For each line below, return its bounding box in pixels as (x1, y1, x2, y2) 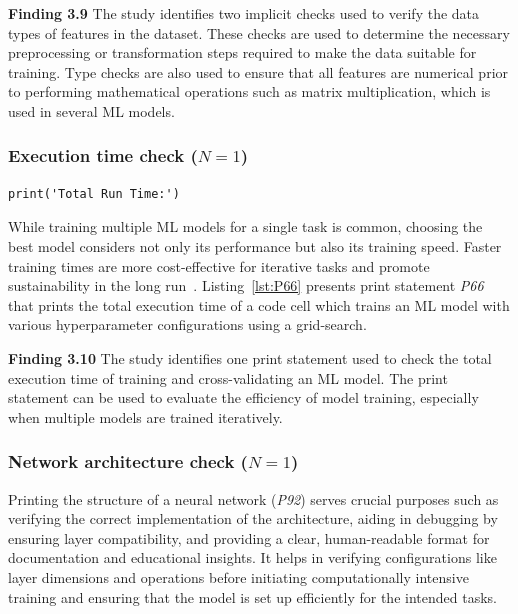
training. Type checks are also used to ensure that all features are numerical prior (8, 61, 509, 82)
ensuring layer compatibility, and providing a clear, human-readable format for (8, 527, 490, 548)
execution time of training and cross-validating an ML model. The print (8, 367, 448, 388)
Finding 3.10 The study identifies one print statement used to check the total (8, 347, 492, 368)
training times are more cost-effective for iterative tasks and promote (8, 255, 430, 276)
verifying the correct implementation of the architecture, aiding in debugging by (8, 508, 498, 529)
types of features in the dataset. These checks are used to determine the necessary (8, 22, 510, 43)
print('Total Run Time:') (8, 186, 180, 201)
